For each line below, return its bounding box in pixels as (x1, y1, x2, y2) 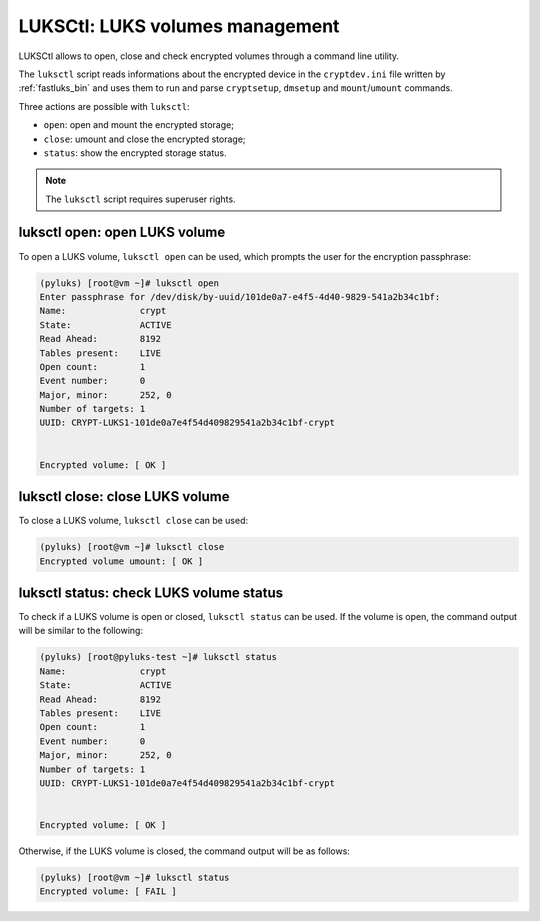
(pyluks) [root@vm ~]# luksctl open (39, 277, 220, 289)
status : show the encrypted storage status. (43, 146, 227, 159)
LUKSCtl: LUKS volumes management (18, 15, 340, 37)
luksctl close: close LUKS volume (18, 488, 230, 505)
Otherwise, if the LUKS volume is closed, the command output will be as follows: (18, 845, 350, 857)
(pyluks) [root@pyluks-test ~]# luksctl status (39, 651, 277, 663)
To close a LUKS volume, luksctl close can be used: (18, 515, 249, 527)
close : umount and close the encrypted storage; (43, 133, 246, 145)
